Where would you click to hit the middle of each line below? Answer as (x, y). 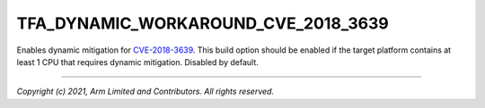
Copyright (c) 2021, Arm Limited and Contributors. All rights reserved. (145, 91)
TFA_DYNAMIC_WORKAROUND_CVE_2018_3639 (203, 23)
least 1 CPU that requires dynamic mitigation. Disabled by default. (138, 62)
